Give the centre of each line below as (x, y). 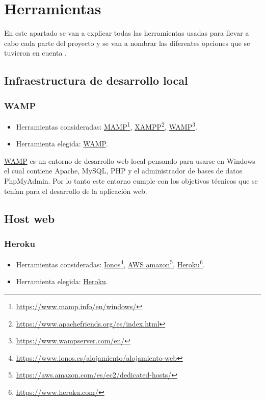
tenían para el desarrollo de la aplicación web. (76, 191)
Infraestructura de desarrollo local (96, 80)
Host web (30, 218)
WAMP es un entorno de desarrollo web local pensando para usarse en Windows (130, 160)
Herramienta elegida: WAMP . (62, 144)
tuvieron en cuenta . (35, 53)
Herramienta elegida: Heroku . (62, 281)
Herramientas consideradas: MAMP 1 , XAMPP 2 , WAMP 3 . (107, 126)
